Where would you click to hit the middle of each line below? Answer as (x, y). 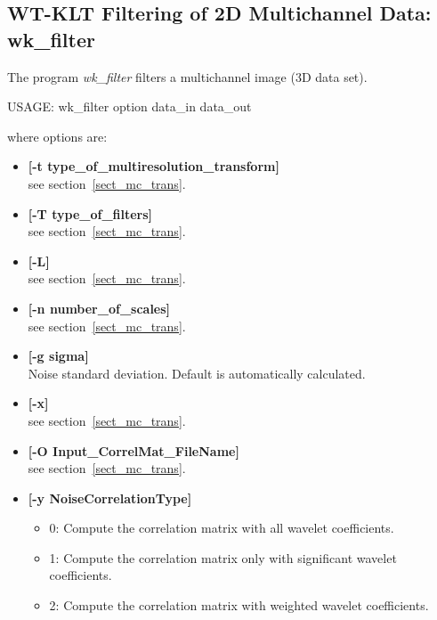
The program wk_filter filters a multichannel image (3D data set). (187, 76)
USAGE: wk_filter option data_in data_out (129, 106)
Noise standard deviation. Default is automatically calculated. (197, 373)
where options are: (57, 136)
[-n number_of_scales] (99, 308)
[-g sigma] (58, 356)
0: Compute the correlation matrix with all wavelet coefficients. (222, 528)
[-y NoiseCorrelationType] (110, 498)
